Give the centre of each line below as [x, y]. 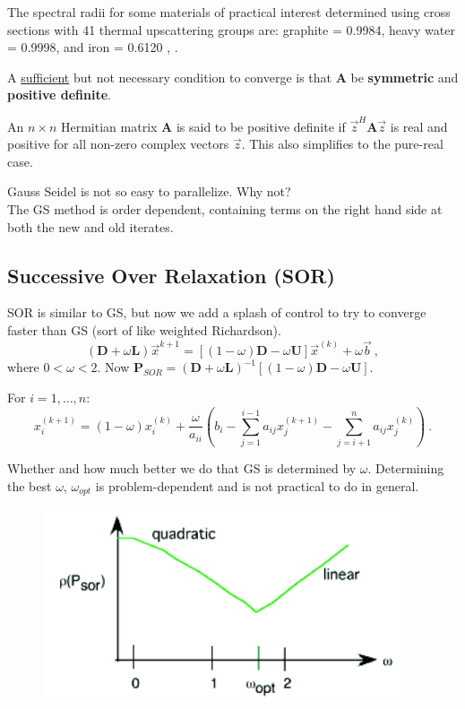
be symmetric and [405, 77]
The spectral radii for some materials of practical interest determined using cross [229, 12]
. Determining [406, 468]
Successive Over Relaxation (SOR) [171, 275]
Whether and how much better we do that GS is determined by [182, 468]
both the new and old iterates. [90, 226]
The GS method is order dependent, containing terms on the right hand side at [225, 209]
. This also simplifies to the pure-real [342, 144]
